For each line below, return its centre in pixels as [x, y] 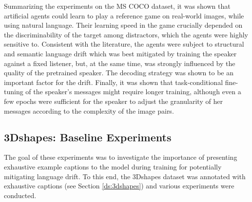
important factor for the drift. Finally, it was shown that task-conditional [114, 82]
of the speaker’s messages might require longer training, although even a [133, 92]
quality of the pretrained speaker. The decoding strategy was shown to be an [119, 73]
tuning [14, 92]
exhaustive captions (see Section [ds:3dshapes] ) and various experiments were [119, 186]
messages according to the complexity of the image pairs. [89, 110]
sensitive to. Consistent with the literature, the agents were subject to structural [124, 44]
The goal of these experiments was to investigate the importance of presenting [121, 157]
